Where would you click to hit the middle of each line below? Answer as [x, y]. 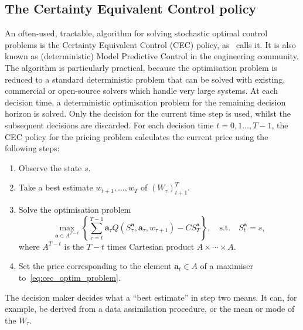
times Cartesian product [151, 246]
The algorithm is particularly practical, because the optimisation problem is [141, 67]
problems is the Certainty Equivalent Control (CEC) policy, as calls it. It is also [150, 44]
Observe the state [50, 167]
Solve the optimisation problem [75, 210]
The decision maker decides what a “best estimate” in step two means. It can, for [151, 297]
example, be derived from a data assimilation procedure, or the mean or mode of [150, 309]
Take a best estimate [56, 187]
